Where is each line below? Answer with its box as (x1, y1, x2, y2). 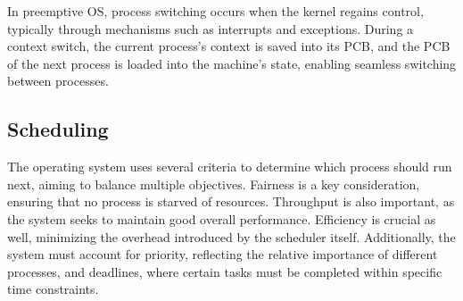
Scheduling (7, 115, 109, 143)
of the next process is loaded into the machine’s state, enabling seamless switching (7, 54, 457, 72)
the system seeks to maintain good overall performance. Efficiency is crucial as (7, 209, 436, 228)
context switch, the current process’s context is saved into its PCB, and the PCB (7, 37, 451, 55)
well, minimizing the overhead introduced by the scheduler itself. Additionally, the (7, 227, 456, 246)
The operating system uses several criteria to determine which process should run (7, 157, 452, 176)
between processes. (7, 71, 109, 90)
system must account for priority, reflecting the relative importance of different (7, 245, 438, 263)
